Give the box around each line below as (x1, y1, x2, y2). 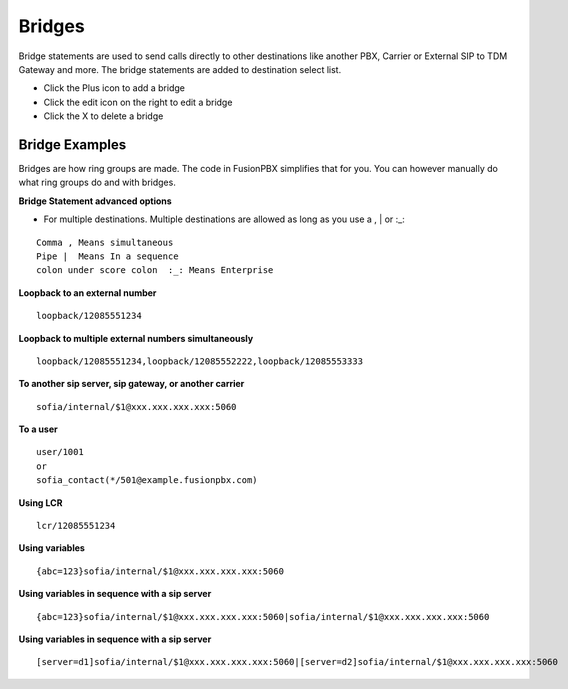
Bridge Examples (18, 136, 127, 153)
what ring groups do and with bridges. (18, 176, 177, 189)
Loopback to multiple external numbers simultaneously (18, 332, 254, 344)
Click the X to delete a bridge (43, 110, 164, 122)
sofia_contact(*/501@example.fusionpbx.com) (36, 475, 259, 486)
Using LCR (18, 496, 63, 509)
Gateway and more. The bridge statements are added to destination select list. (18, 63, 342, 75)
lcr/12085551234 (36, 520, 116, 532)
